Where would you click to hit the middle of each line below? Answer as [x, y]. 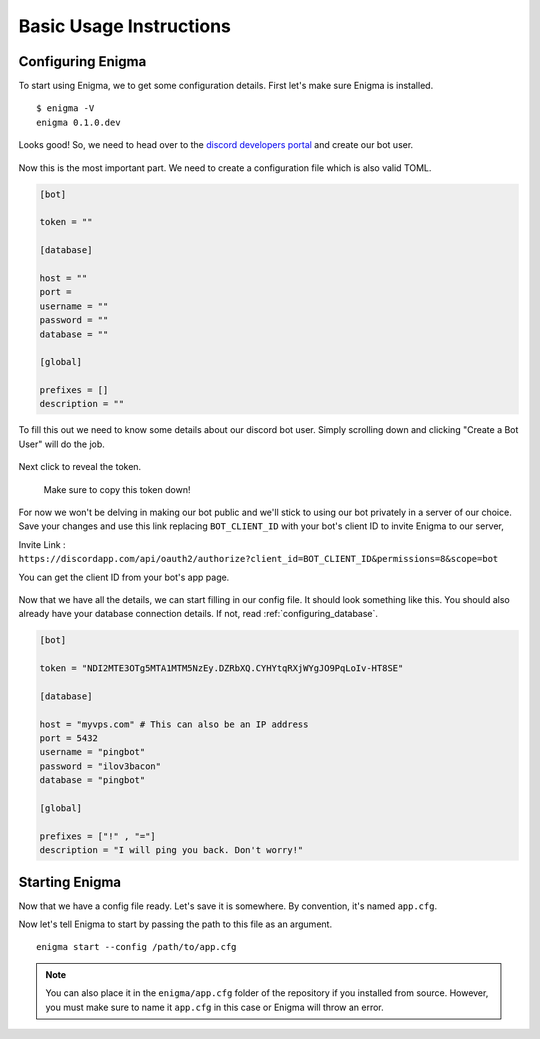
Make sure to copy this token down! [117, 489]
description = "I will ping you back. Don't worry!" [171, 850]
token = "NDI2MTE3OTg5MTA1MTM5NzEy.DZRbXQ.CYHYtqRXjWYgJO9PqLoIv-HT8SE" [221, 668]
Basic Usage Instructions [125, 26]
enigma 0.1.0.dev [78, 122]
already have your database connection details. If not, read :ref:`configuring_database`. [198, 614]
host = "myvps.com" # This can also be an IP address [174, 724]
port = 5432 [69, 738]
